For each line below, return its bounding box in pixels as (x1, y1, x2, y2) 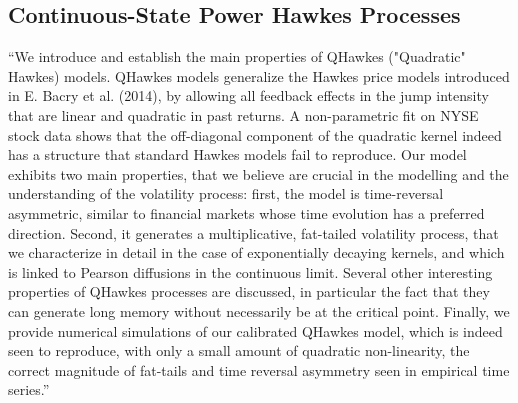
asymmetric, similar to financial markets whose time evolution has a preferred (8, 202, 485, 223)
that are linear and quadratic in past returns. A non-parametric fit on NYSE (8, 104, 479, 125)
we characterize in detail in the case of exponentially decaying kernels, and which (8, 242, 505, 263)
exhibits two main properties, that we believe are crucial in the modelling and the (8, 163, 509, 184)
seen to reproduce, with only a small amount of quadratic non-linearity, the (8, 340, 470, 361)
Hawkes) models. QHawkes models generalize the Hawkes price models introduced (8, 65, 510, 86)
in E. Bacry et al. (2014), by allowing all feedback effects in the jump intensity (8, 85, 489, 106)
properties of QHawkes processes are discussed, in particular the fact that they (8, 281, 490, 302)
